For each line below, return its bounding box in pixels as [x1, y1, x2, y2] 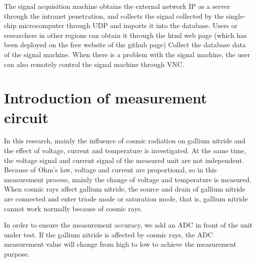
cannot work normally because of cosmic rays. [4, 203, 143, 213]
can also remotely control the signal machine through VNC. [4, 59, 184, 69]
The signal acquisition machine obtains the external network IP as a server [4, 1, 230, 11]
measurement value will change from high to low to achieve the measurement [4, 239, 237, 249]
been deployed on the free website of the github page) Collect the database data [4, 39, 246, 50]
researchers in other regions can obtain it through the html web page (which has [4, 30, 247, 40]
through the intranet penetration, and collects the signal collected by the [4, 10, 224, 21]
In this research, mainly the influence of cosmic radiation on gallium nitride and [4, 135, 246, 146]
